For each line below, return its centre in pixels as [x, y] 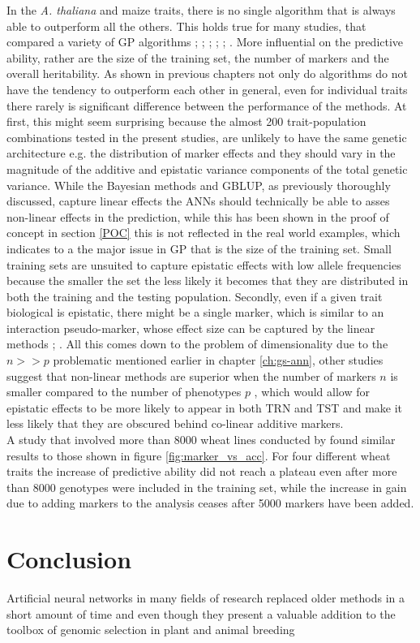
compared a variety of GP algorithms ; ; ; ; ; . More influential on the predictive [205, 42]
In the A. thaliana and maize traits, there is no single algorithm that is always [201, 10]
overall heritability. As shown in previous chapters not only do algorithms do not [207, 73]
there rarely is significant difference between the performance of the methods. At [207, 105]
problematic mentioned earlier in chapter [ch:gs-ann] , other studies [218, 360]
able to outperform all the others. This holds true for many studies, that [186, 26]
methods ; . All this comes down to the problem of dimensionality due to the [197, 344]
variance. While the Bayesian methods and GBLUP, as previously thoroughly [199, 185]
